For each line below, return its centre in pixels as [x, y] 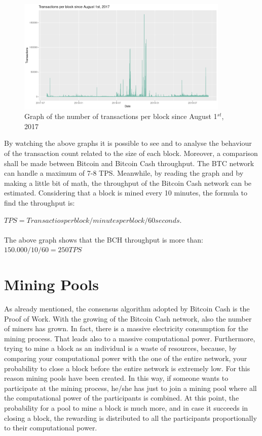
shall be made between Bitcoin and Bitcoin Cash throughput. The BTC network [129, 163]
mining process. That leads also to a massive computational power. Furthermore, [130, 338]
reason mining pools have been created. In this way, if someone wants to [116, 378]
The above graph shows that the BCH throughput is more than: [104, 239]
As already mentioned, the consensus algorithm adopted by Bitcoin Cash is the [127, 309]
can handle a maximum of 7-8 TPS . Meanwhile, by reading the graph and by [124, 173]
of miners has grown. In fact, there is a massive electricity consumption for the [126, 328]
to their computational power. [51, 428]
